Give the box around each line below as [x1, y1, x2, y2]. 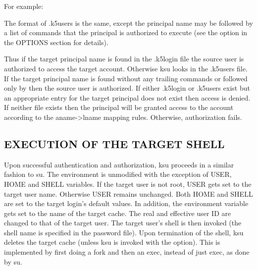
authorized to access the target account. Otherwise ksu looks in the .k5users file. [4, 63, 248, 73]
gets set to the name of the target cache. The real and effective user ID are [4, 208, 231, 218]
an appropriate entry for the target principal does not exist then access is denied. [4, 92, 251, 103]
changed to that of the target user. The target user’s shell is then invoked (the [4, 217, 242, 228]
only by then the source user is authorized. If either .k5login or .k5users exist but [4, 83, 250, 93]
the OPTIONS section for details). [4, 37, 108, 47]
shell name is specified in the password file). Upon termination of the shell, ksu [4, 227, 244, 237]
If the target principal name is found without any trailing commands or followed [4, 73, 248, 83]
